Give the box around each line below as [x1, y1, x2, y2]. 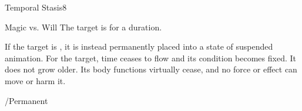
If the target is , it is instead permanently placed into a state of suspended [5, 40, 273, 53]
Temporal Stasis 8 [5, 1, 67, 13]
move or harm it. [5, 74, 66, 86]
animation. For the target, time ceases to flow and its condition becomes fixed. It [5, 51, 296, 64]
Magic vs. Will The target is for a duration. [5, 20, 162, 33]
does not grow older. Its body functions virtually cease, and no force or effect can [5, 63, 297, 75]
